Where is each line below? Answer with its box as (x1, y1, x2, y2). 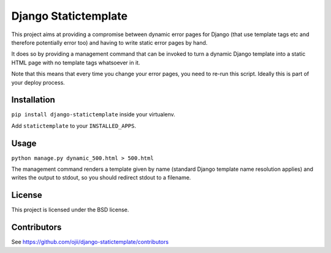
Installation (11, 95, 55, 105)
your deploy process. (11, 78, 66, 86)
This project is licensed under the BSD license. (11, 206, 129, 214)
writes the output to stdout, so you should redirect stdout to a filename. (11, 174, 191, 181)
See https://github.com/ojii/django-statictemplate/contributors (11, 238, 169, 246)
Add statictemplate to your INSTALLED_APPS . (11, 122, 137, 129)
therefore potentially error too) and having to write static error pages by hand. (11, 39, 208, 46)
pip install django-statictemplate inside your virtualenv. (11, 111, 176, 118)
